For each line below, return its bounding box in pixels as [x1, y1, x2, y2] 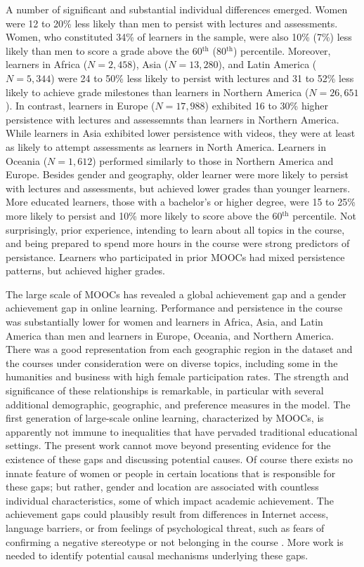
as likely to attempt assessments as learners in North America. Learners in [6, 139, 327, 154]
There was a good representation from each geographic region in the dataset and [6, 342, 353, 356]
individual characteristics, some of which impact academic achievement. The [6, 493, 334, 507]
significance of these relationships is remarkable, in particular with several [6, 383, 324, 398]
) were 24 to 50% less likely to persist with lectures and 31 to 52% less [51, 70, 354, 85]
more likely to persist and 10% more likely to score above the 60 [6, 208, 282, 222]
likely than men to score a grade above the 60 [6, 43, 202, 58]
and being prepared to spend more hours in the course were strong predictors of [6, 236, 350, 251]
